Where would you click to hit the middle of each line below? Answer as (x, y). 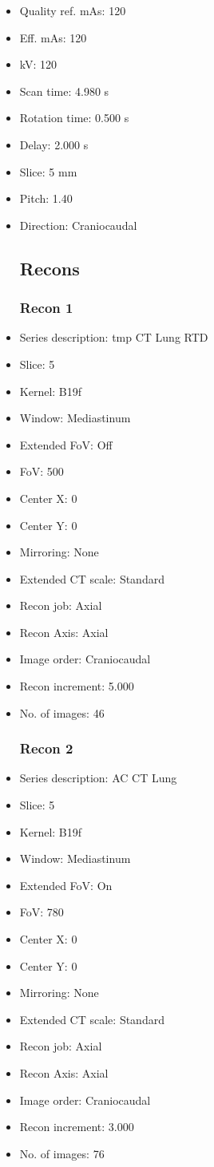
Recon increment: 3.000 (77, 1127)
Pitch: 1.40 (46, 198)
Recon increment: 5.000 (77, 686)
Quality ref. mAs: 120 (73, 10)
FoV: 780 (42, 912)
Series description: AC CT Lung (98, 778)
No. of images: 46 (62, 712)
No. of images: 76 (62, 1153)
